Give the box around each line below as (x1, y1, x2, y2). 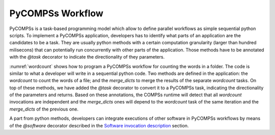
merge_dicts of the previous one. (9, 106, 79, 112)
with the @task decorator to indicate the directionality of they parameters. (9, 54, 165, 60)
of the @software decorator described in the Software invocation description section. (9, 122, 189, 128)
